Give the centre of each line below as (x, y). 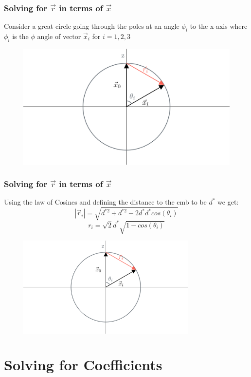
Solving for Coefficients (83, 364)
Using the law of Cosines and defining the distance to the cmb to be (105, 202)
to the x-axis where (219, 26)
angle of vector (59, 36)
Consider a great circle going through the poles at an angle (92, 26)
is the (20, 36)
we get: (228, 202)
